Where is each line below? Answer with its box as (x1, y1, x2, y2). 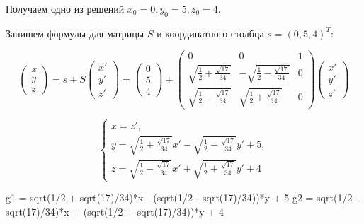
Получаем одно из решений (6, 1, 125, 16)
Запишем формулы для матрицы (6, 25, 144, 40)
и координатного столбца (157, 25, 264, 40)
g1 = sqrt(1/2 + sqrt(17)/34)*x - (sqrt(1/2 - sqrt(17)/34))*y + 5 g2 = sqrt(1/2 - (6, 190, 359, 205)
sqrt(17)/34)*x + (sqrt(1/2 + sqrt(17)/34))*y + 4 (6, 204, 224, 218)
